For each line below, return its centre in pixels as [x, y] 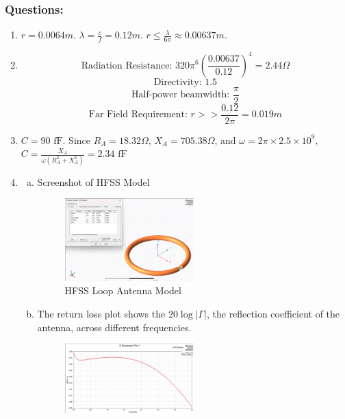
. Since [77, 140]
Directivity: [178, 82]
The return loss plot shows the [101, 313]
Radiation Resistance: [127, 65]
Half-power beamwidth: [181, 95]
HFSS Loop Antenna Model [123, 290]
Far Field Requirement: [138, 115]
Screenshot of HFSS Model [93, 181]
